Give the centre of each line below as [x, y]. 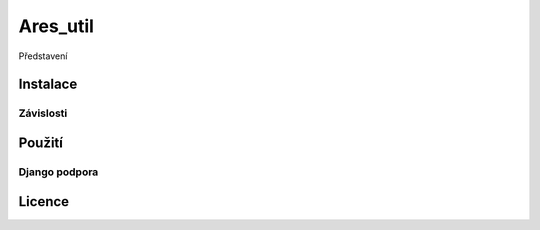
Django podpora [58, 172]
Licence [44, 201]
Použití [41, 142]
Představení [43, 56]
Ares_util [56, 26]
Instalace [48, 84]
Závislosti [43, 113]
